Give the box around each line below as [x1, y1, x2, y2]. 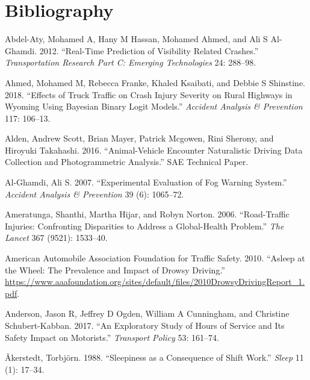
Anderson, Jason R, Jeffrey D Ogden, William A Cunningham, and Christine [5, 307, 290, 320]
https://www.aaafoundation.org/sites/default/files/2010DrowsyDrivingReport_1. [5, 275, 305, 288]
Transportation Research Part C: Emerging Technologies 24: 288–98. [5, 56, 256, 69]
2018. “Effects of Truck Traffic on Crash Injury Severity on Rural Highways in [5, 88, 293, 101]
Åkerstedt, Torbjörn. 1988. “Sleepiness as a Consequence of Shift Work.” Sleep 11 [5, 351, 304, 364]
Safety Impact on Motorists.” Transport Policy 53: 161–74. [5, 331, 219, 343]
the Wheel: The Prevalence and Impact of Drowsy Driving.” [5, 263, 225, 276]
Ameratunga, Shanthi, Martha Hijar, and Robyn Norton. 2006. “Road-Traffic [5, 208, 290, 220]
